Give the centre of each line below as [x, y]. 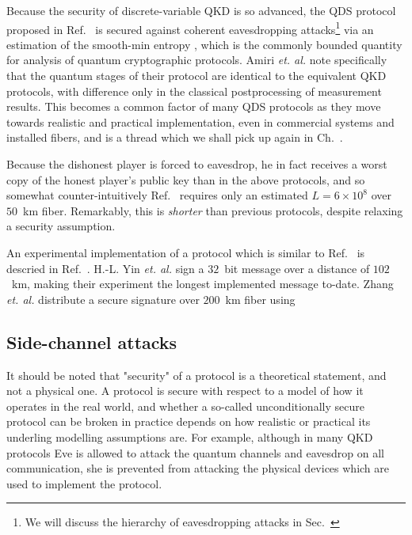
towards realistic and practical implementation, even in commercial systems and [200, 121]
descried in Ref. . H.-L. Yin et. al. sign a [105, 268]
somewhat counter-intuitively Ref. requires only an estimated [157, 195]
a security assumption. [61, 226]
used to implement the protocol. [84, 483]
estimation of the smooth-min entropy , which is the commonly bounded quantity [204, 44]
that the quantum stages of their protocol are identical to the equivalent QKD [196, 76]
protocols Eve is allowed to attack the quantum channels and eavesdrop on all [195, 452]
